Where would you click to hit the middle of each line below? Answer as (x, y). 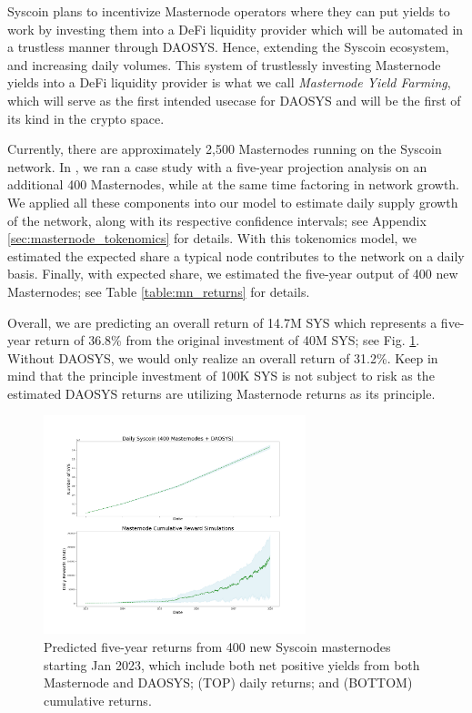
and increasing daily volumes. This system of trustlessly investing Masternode (224, 64)
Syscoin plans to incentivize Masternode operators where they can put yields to (229, 11)
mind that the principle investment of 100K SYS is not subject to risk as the (221, 376)
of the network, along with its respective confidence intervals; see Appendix (217, 220)
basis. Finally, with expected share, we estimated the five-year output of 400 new (233, 274)
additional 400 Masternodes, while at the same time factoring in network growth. (233, 184)
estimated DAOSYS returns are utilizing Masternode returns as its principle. (221, 393)
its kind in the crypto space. (86, 118)
